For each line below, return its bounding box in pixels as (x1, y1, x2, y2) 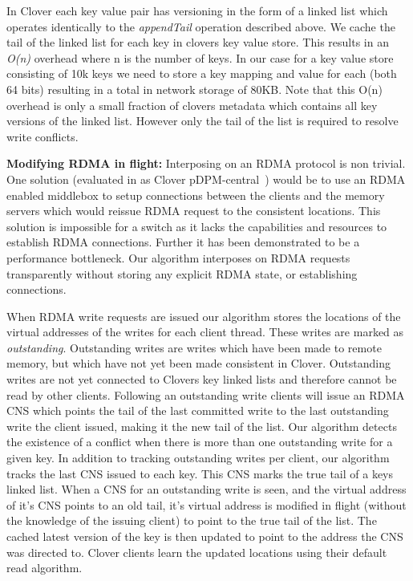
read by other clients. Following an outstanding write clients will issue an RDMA (6, 386, 405, 403)
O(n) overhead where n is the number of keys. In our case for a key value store (6, 49, 394, 66)
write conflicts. (6, 128, 79, 144)
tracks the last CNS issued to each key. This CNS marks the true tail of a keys (6, 465, 394, 481)
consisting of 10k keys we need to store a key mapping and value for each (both (6, 65, 397, 82)
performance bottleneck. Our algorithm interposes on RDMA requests (6, 249, 350, 266)
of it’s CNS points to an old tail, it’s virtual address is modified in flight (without (6, 496, 407, 513)
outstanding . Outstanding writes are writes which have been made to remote (6, 339, 382, 356)
